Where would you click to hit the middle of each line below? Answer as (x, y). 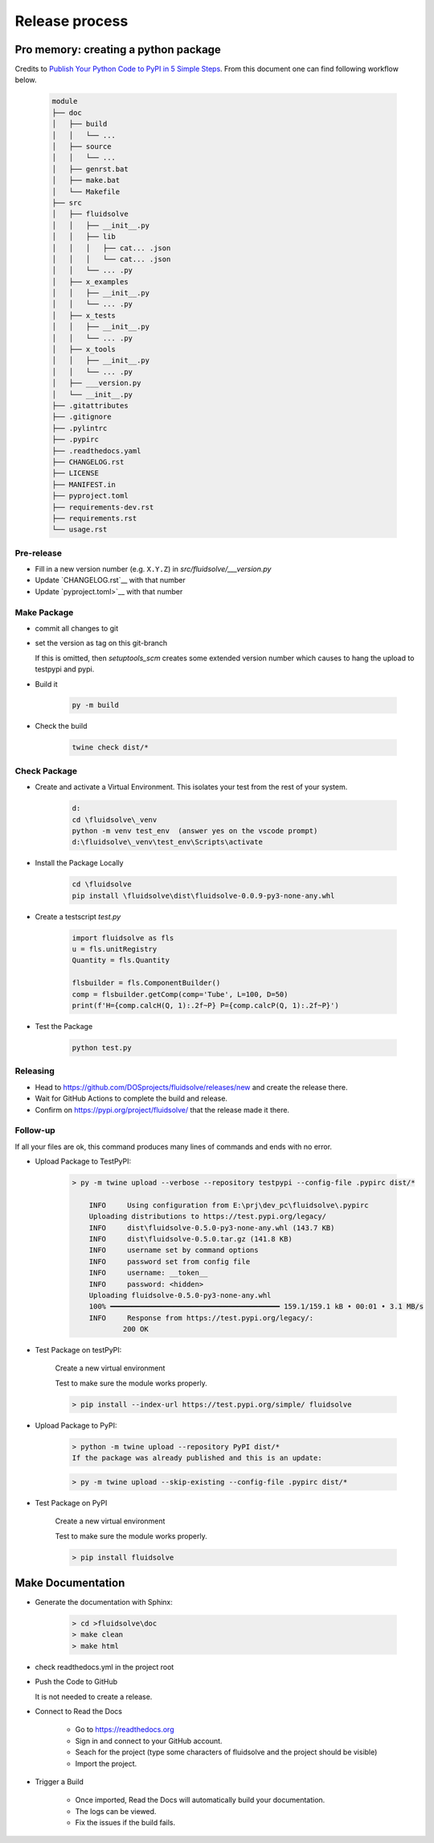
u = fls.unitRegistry (115, 949)
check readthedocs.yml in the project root (104, 1667)
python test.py (102, 1048)
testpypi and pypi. (65, 669)
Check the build (61, 726)
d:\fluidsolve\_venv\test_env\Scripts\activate (167, 842)
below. (26, 80)
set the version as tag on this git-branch (101, 643)
